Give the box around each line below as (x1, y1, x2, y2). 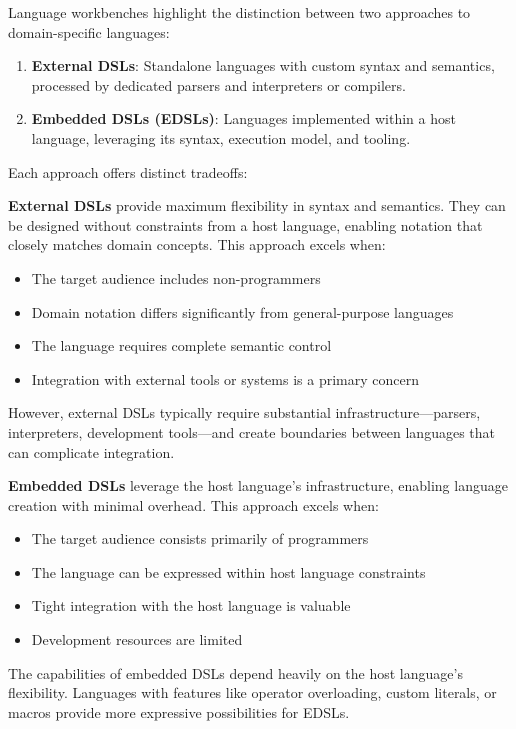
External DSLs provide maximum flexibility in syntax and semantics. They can (8, 195, 506, 216)
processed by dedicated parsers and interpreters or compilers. (31, 74, 406, 95)
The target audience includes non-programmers (31, 267, 321, 288)
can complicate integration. (8, 441, 175, 462)
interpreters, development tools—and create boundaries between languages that (8, 421, 496, 442)
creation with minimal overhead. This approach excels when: (8, 494, 379, 515)
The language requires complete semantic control (31, 335, 332, 356)
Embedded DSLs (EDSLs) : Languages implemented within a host (31, 108, 456, 129)
